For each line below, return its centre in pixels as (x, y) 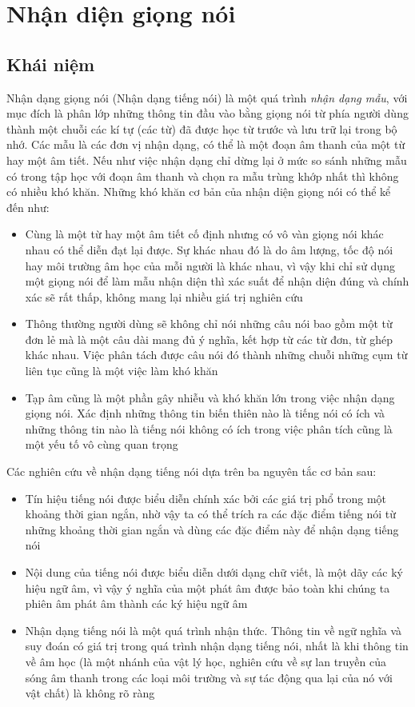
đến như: (28, 207)
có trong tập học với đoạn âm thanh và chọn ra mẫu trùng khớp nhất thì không (203, 176)
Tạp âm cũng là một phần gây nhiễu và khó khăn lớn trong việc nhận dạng (210, 397)
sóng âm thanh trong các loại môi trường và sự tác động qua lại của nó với (209, 677)
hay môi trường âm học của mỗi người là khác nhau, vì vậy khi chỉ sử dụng (210, 265)
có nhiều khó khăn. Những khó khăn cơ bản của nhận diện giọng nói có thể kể (199, 192)
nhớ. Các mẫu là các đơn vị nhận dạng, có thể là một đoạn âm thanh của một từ (206, 144)
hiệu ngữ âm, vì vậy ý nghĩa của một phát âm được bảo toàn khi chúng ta (207, 587)
